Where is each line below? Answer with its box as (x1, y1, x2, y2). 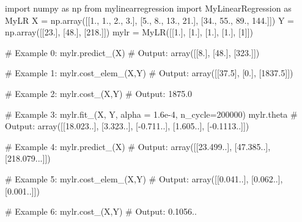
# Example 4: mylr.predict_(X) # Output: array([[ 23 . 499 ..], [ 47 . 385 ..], (5, 140, 271, 152)
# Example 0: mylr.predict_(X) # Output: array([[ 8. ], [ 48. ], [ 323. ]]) (5, 46, 260, 59)
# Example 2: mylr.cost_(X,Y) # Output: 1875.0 (5, 87, 193, 99)
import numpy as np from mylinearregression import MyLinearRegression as (5, 2, 292, 14)
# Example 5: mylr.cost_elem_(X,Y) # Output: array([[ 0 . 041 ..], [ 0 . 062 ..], (5, 172, 283, 185)
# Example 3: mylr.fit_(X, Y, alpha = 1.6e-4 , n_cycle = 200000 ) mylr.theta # (5, 107, 298, 120)
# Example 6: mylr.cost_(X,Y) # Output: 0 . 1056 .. (5, 205, 197, 218)
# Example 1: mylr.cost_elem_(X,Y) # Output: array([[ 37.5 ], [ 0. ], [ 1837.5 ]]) (5, 66, 293, 79)
